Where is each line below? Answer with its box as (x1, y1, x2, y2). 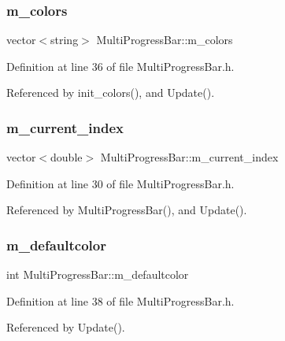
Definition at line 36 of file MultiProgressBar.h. (6, 57, 235, 74)
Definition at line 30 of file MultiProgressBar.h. (6, 175, 235, 191)
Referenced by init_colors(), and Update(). (6, 84, 215, 101)
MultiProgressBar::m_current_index (100, 149, 279, 165)
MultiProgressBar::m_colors (96, 32, 233, 48)
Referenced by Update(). (6, 319, 125, 335)
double (50, 149, 83, 165)
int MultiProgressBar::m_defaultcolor (6, 266, 189, 283)
